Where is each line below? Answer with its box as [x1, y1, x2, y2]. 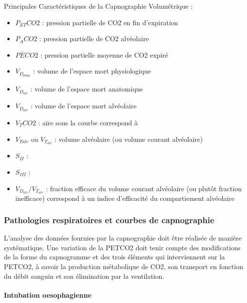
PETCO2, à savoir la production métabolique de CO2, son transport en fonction [4, 261, 243, 272]
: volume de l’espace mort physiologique [33, 66, 151, 76]
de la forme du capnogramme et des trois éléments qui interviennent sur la [4, 252, 225, 262]
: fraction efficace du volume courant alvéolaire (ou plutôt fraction [46, 183, 242, 193]
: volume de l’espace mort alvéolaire [31, 101, 137, 111]
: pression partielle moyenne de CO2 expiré [40, 49, 168, 60]
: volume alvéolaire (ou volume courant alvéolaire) [54, 134, 203, 144]
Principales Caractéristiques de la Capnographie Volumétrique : [4, 1, 193, 11]
